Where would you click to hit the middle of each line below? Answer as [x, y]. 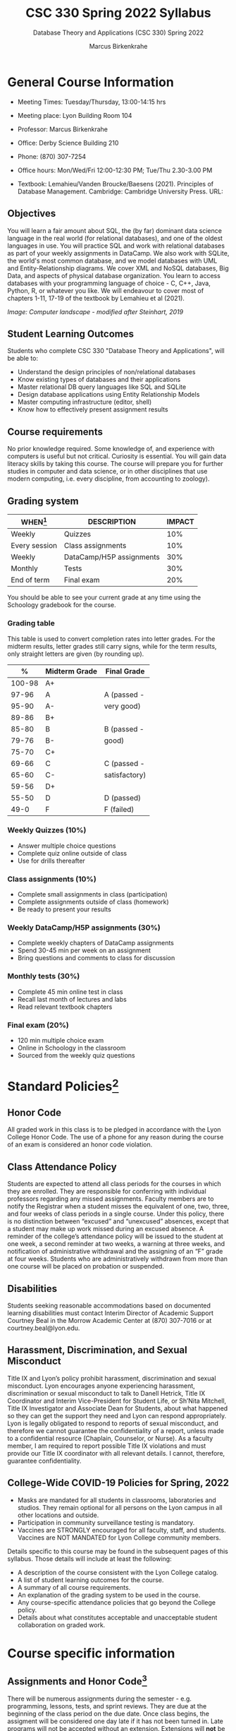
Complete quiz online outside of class [72, 853]
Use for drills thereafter [51, 861]
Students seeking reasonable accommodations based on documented [109, 1305]
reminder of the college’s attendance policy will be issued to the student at [115, 1236]
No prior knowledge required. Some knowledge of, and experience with [111, 449]
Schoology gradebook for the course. [62, 605]
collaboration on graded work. [61, 1624]
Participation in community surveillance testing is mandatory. [106, 1522]
